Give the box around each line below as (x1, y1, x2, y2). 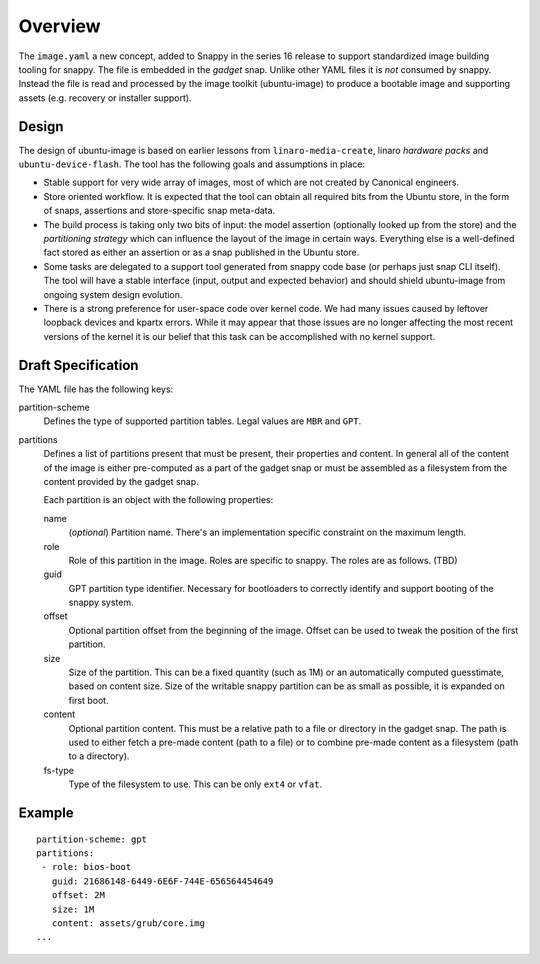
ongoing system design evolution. (43, 288, 183, 300)
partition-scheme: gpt (36, 833, 148, 845)
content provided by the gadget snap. (43, 475, 199, 487)
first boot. (68, 694, 109, 706)
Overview (18, 15, 101, 37)
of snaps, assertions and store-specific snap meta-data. (43, 205, 276, 217)
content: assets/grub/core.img (51, 917, 205, 929)
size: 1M (51, 903, 95, 915)
